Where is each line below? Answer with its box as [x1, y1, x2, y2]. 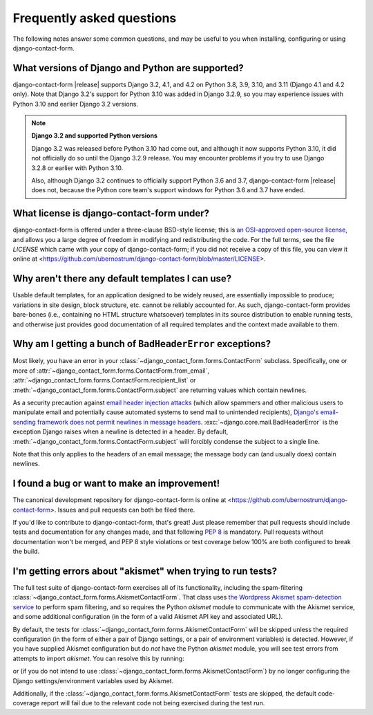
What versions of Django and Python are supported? [12, 62, 245, 74]
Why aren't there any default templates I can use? [12, 273, 232, 285]
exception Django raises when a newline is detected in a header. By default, [12, 427, 229, 436]
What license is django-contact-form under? [12, 207, 210, 219]
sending [12, 418, 36, 426]
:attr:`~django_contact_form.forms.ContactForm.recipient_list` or [12, 376, 196, 384]
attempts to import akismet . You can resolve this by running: [12, 654, 184, 662]
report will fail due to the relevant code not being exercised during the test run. [41, 699, 265, 707]
